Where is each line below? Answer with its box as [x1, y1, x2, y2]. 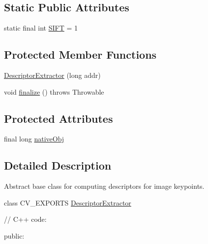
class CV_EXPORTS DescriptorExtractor [4, 197, 131, 208]
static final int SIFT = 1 [4, 23, 78, 33]
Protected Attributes [4, 110, 113, 126]
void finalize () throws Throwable [4, 86, 104, 97]
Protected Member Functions [4, 47, 157, 62]
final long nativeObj [4, 134, 64, 144]
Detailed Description [4, 158, 112, 173]
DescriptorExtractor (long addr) [4, 70, 101, 80]
